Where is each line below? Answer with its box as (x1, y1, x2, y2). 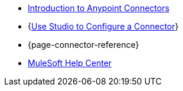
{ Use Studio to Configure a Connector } (28, 21, 179, 31)
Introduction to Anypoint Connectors (28, 3, 169, 13)
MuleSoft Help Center (28, 58, 112, 68)
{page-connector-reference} (28, 40, 139, 50)
